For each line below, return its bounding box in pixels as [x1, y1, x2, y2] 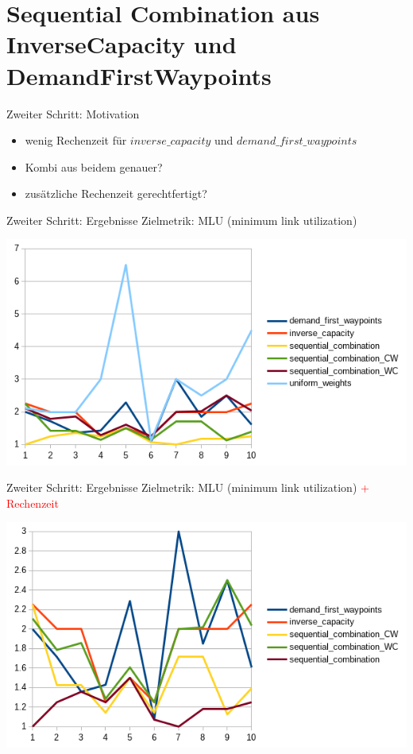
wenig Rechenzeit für [25, 132, 127, 149]
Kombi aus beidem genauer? [25, 158, 163, 175]
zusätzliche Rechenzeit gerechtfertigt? [25, 185, 207, 202]
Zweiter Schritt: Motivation [6, 105, 140, 122]
